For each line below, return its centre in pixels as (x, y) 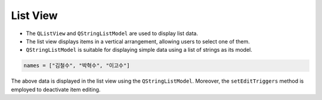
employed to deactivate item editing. (56, 89)
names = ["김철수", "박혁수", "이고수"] (77, 66)
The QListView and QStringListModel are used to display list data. (112, 33)
